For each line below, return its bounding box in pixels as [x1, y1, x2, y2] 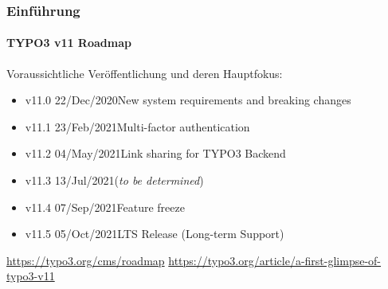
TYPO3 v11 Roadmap [6, 34, 131, 51]
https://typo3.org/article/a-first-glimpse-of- [168, 252, 382, 268]
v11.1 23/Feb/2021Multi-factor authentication [25, 118, 250, 135]
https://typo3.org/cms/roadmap [6, 252, 165, 268]
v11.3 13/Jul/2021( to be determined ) [25, 172, 204, 189]
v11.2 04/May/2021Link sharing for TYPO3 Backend [25, 145, 286, 162]
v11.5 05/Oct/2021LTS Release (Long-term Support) [25, 225, 284, 242]
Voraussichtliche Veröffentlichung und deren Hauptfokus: [6, 64, 283, 81]
